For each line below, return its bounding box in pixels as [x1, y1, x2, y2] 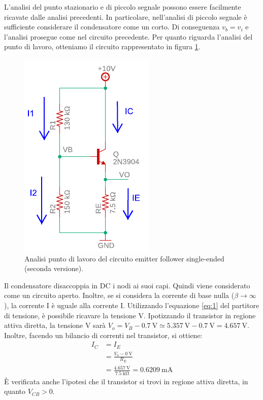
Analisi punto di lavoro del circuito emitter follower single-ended [24, 253, 224, 263]
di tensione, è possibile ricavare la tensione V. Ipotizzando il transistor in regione [4, 310, 256, 320]
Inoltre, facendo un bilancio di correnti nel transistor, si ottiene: [4, 329, 203, 340]
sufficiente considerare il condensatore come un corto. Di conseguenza [4, 21, 220, 32]
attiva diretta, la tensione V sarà [4, 320, 106, 330]
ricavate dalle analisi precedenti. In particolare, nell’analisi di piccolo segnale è [4, 11, 247, 22]
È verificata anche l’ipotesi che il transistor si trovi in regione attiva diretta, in [4, 376, 248, 386]
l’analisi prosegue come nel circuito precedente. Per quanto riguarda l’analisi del [4, 31, 253, 42]
